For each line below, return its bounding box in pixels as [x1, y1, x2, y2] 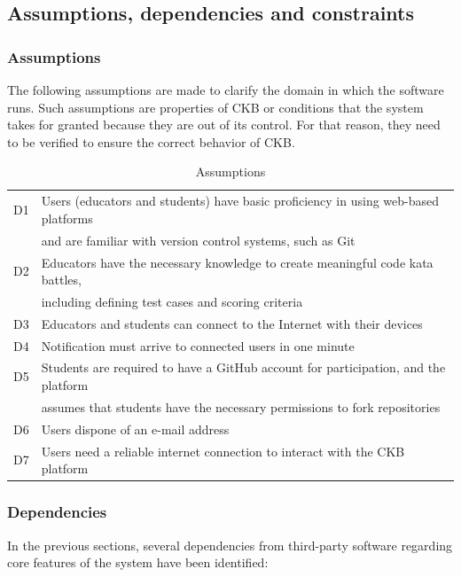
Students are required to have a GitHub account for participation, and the [41, 358, 446, 377]
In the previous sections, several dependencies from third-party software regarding [7, 535, 453, 554]
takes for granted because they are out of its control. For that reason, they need [7, 115, 441, 134]
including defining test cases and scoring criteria [41, 292, 303, 310]
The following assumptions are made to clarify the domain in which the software [7, 81, 444, 98]
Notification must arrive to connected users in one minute [41, 336, 355, 355]
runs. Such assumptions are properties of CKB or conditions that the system [7, 97, 424, 116]
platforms [41, 208, 93, 227]
